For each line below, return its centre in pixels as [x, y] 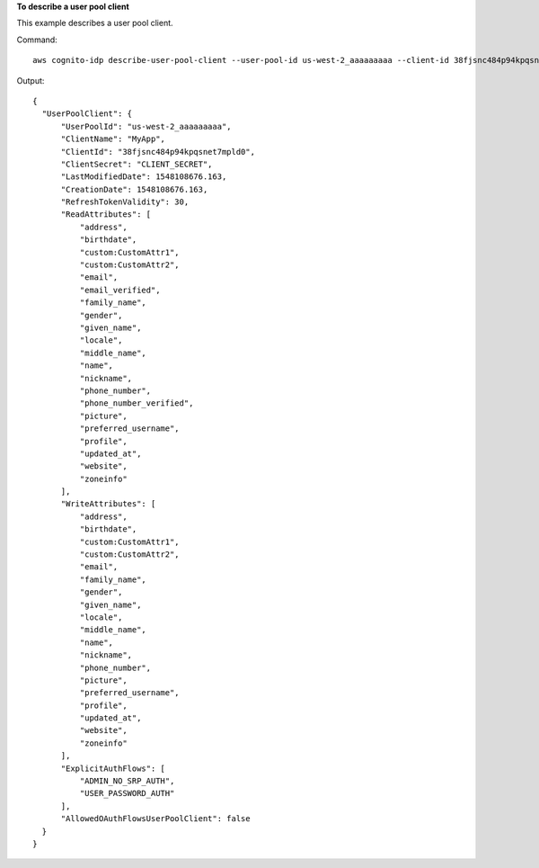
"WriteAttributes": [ [108, 504]
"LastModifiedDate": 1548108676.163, [144, 177]
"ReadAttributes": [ [106, 215]
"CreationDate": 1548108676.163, [134, 189]
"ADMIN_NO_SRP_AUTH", [127, 781]
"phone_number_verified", [137, 403]
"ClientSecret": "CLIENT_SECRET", [137, 164]
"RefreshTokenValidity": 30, [125, 202]
